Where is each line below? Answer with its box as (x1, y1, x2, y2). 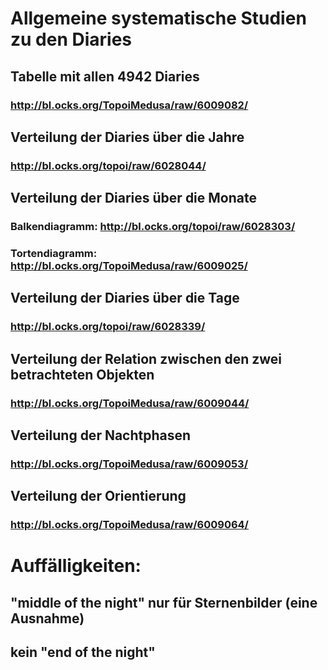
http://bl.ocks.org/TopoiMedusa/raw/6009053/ (10, 457, 249, 471)
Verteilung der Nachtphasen (10, 427, 192, 444)
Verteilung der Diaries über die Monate (10, 190, 257, 207)
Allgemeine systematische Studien (10, 7, 307, 30)
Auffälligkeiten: (10, 555, 142, 577)
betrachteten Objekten (10, 366, 155, 383)
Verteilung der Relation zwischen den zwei (10, 350, 283, 367)
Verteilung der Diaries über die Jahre (10, 128, 245, 146)
